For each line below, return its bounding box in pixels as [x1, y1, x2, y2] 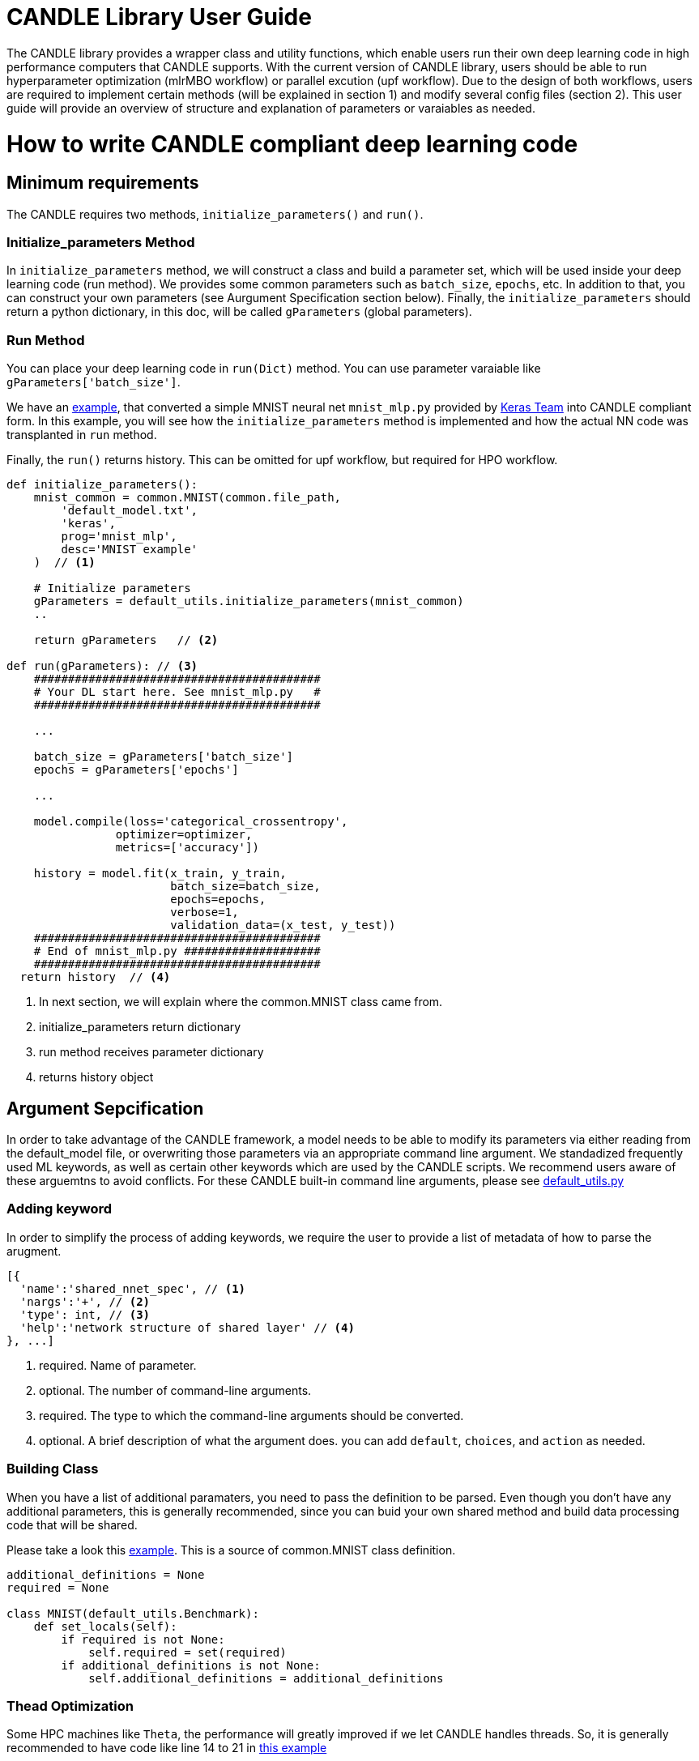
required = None [6, 1580, 109, 1594]
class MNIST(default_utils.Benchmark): [6, 1606, 259, 1620]
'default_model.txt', [61, 504, 198, 518]
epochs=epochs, [170, 893, 266, 906]
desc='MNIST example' [61, 543, 198, 556]
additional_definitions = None [6, 1567, 205, 1581]
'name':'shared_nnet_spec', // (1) [19, 1281, 246, 1295]
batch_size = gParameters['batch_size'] [33, 750, 294, 764]
